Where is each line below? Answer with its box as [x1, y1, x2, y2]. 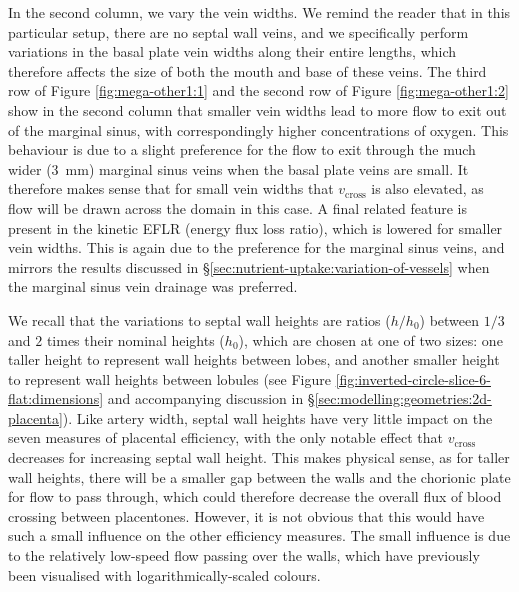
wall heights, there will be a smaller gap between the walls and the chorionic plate [8, 466, 511, 487]
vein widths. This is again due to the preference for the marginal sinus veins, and [8, 237, 505, 258]
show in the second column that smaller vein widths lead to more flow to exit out [8, 99, 507, 120]
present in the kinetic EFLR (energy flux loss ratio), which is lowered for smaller [8, 217, 503, 238]
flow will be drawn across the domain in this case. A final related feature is [8, 197, 468, 218]
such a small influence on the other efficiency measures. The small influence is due [8, 525, 511, 546]
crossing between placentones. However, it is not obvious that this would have [8, 505, 485, 526]
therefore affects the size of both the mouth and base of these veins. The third [8, 60, 487, 81]
